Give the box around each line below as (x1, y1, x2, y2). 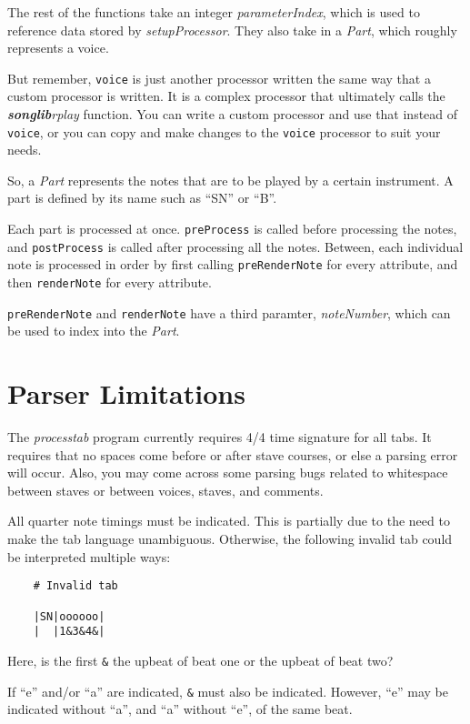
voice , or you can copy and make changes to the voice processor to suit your (7, 122, 441, 141)
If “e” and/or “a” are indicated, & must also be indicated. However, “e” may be (7, 681, 448, 700)
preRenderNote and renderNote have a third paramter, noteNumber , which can (7, 303, 451, 322)
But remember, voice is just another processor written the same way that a (7, 68, 431, 87)
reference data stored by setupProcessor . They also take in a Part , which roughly (7, 20, 457, 39)
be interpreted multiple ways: (7, 547, 171, 566)
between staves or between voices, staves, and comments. (7, 480, 324, 499)
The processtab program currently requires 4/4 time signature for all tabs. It (7, 427, 432, 447)
